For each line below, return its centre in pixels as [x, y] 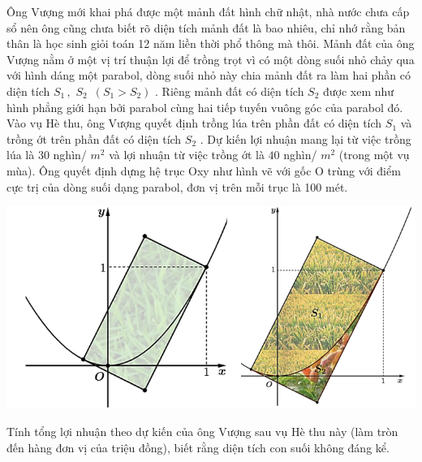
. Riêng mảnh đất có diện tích [230, 91]
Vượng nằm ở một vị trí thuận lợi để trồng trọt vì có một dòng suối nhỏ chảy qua [211, 59]
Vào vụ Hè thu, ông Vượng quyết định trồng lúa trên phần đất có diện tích [194, 123]
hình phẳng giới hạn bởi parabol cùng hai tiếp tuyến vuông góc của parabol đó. [205, 107]
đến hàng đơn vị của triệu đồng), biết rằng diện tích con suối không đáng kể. [198, 447]
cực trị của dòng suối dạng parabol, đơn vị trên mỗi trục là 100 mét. [177, 186]
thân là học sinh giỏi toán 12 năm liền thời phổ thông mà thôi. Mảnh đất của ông [211, 43]
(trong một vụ [374, 155]
